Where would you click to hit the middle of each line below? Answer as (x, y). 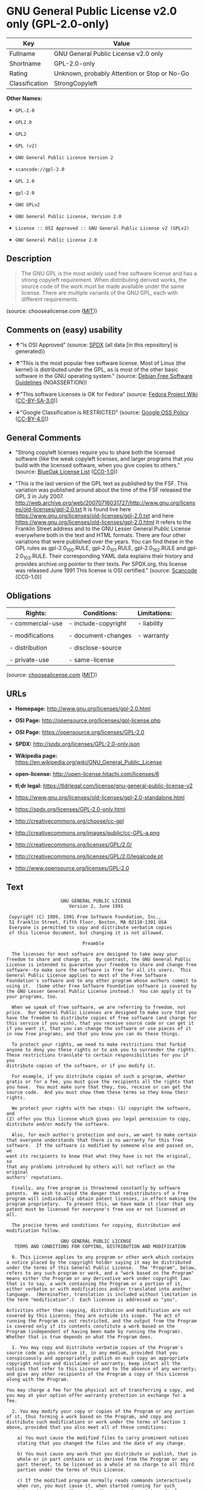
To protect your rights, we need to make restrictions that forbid (99, 1045)
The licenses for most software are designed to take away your (95, 954)
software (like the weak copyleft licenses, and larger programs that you (104, 459)
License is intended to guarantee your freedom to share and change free (102, 965)
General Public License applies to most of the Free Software (87, 976)
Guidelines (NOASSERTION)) (51, 382)
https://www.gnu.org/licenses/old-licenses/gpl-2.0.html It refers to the (103, 522)
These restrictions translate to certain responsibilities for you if (97, 1056)
